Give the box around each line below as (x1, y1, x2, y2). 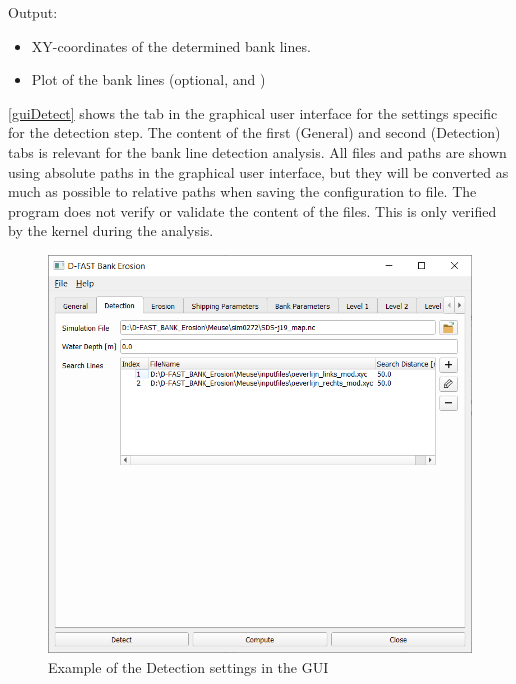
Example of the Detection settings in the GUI (48, 656, 329, 677)
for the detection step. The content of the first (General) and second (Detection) (8, 122, 501, 143)
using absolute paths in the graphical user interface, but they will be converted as (8, 161, 509, 182)
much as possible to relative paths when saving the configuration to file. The (8, 181, 477, 202)
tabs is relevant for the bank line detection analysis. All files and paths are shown (8, 141, 507, 162)
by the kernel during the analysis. (8, 220, 214, 241)
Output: (8, 2, 58, 22)
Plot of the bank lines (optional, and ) (31, 69, 266, 90)
